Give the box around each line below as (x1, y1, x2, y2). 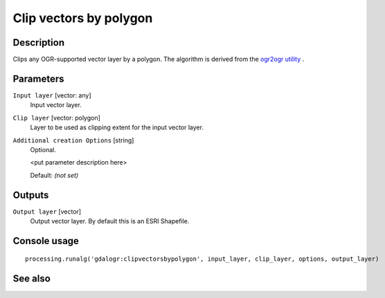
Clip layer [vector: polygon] (12, 113, 100, 122)
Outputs (12, 189, 49, 201)
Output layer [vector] (12, 207, 82, 216)
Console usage (12, 235, 80, 247)
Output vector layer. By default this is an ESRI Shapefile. (30, 217, 190, 225)
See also (12, 273, 51, 285)
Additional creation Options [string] (12, 136, 134, 145)
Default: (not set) (30, 171, 79, 179)
